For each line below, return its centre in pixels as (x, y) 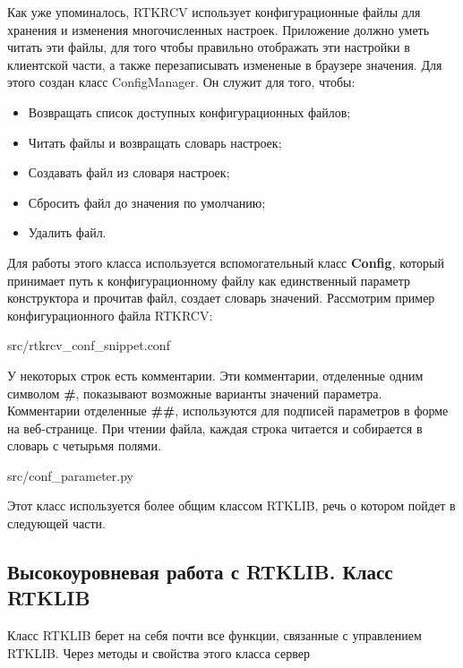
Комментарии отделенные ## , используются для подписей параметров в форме (228, 411)
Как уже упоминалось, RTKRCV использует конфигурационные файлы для (214, 12)
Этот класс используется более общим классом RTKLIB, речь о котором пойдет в (231, 505)
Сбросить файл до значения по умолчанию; (147, 202)
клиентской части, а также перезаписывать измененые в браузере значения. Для (225, 64)
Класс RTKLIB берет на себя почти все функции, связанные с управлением (214, 635)
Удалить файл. (67, 232)
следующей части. (56, 523)
